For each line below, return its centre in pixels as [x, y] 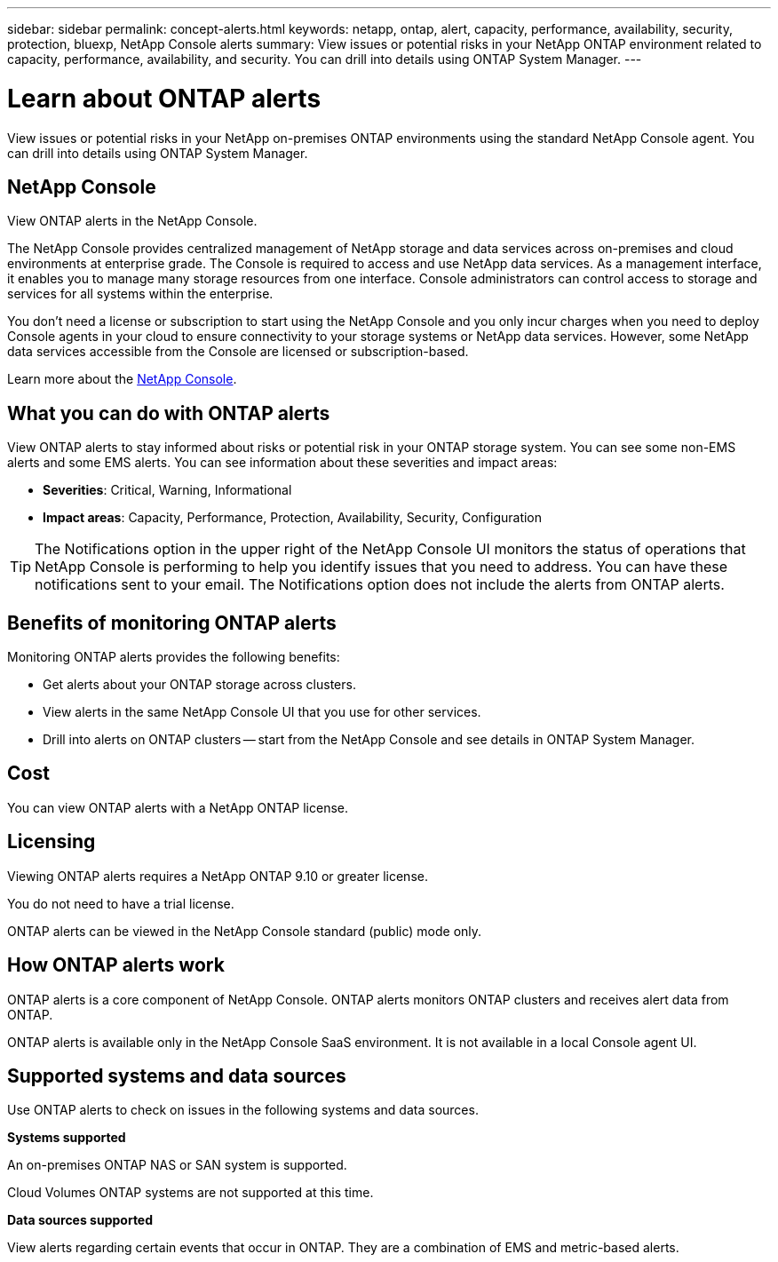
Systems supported [67, 1138]
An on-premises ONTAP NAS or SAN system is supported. [177, 1165]
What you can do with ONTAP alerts [169, 413]
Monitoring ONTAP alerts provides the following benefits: [174, 657]
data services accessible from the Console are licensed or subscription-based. [238, 352]
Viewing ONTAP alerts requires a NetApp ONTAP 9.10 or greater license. [218, 876]
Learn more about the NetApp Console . [122, 379]
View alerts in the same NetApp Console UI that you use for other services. [262, 712]
